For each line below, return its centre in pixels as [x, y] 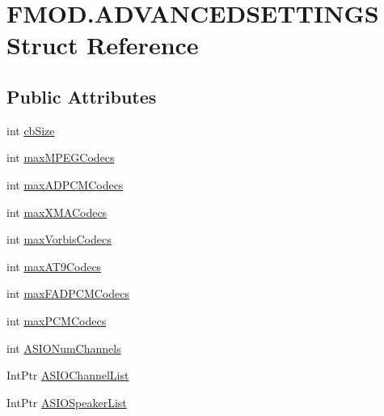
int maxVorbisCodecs [59, 239]
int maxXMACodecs [57, 212]
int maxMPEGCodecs [61, 157]
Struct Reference [103, 45]
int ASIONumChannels [64, 348]
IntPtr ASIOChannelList [68, 375]
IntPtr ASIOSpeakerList [67, 402]
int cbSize [31, 130]
